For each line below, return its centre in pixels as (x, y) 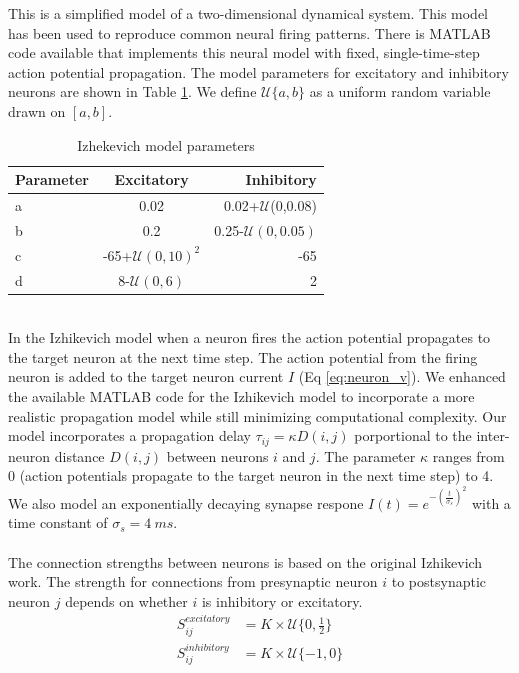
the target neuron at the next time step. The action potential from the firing (243, 356)
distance (79, 455)
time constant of (58, 522)
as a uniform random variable (400, 91)
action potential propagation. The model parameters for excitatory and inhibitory (258, 71)
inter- (493, 435)
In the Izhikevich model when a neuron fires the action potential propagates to (249, 337)
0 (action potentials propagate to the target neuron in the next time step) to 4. (251, 475)
